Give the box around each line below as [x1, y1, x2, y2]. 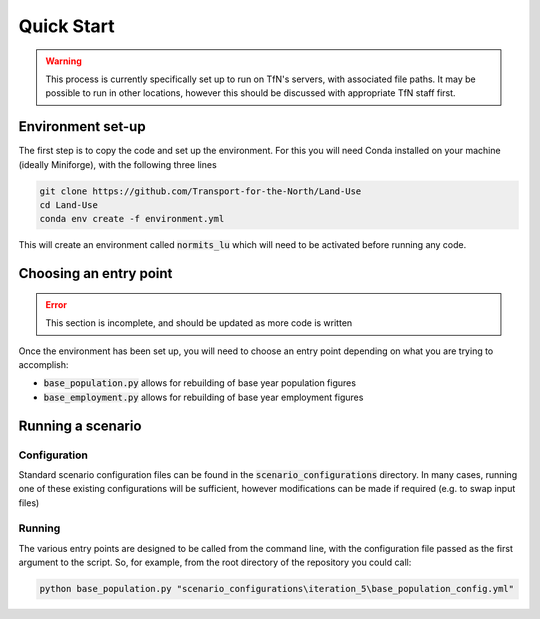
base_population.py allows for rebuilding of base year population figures [43, 377, 357, 389]
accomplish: [18, 358, 69, 370]
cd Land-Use [39, 200, 99, 210]
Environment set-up [18, 118, 146, 135]
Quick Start [18, 15, 115, 37]
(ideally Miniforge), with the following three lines [18, 158, 217, 170]
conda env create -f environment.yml [39, 213, 225, 225]
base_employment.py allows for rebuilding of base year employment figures [43, 391, 364, 403]
